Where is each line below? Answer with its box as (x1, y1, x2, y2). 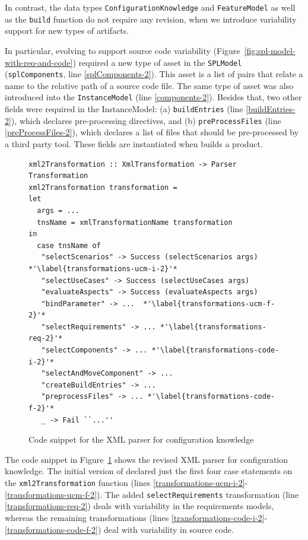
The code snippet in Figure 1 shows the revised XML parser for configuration (5, 453, 288, 465)
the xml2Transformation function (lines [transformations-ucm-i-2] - (5, 477, 248, 488)
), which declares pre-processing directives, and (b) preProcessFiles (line (11, 114, 281, 126)
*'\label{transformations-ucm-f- (143, 299, 275, 308)
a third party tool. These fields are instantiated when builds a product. (5, 137, 263, 150)
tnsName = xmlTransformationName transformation (37, 218, 233, 227)
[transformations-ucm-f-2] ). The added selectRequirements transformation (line (5, 488, 299, 500)
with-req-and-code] (5, 56, 73, 68)
